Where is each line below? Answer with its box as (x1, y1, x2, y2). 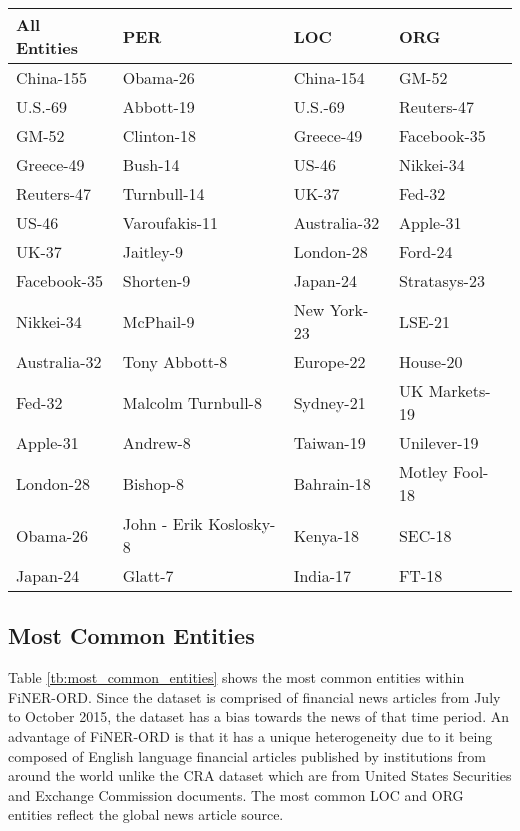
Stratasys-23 (398, 269, 485, 292)
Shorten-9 (122, 269, 191, 292)
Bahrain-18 (293, 471, 371, 495)
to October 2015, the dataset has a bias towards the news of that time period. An (8, 706, 509, 727)
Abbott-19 (122, 95, 195, 118)
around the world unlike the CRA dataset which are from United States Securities (8, 765, 512, 786)
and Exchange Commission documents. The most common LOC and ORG (8, 784, 464, 805)
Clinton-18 (122, 124, 197, 147)
